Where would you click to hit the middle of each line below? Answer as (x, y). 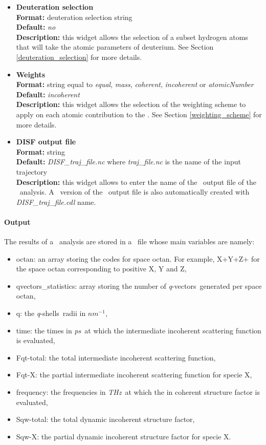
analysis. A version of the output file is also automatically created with (135, 192)
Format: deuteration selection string (74, 17)
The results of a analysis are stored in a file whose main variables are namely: (129, 241)
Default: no (36, 27)
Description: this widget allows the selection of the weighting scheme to (131, 104)
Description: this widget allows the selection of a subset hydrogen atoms (132, 37)
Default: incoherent (48, 94)
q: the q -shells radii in (51, 313)
